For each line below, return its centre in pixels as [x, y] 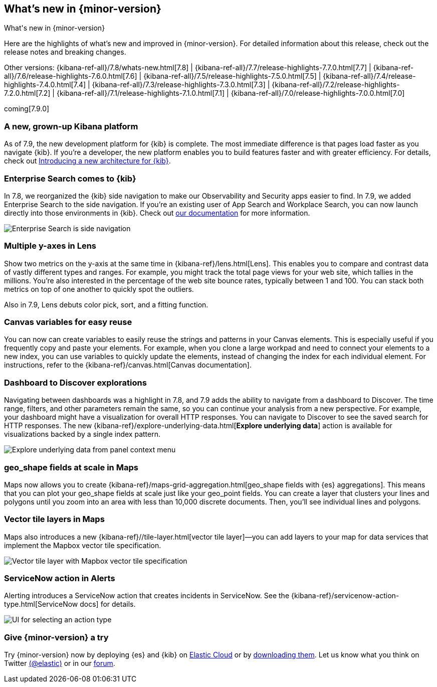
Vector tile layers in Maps [54, 519]
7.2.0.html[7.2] [27, 93]
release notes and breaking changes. [65, 52]
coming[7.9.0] [27, 109]
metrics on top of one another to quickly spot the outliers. [99, 289]
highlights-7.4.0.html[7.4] [45, 85]
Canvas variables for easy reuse [68, 322]
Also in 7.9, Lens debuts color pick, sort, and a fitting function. [106, 304]
